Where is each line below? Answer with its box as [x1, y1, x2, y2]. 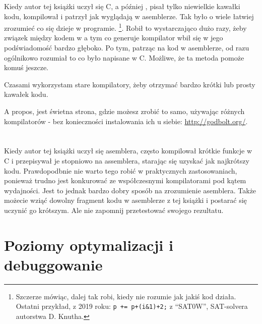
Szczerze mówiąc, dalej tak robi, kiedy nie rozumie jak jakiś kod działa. [16, 291, 236, 301]
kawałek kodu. [4, 89, 48, 99]
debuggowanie [4, 254, 103, 275]
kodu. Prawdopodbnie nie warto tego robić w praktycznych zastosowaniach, [4, 165, 237, 176]
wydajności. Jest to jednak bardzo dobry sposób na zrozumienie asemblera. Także [4, 185, 256, 195]
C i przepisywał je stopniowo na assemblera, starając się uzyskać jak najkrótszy [4, 155, 249, 166]
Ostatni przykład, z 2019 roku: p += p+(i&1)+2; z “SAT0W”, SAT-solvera [16, 301, 248, 311]
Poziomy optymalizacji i [4, 234, 173, 255]
